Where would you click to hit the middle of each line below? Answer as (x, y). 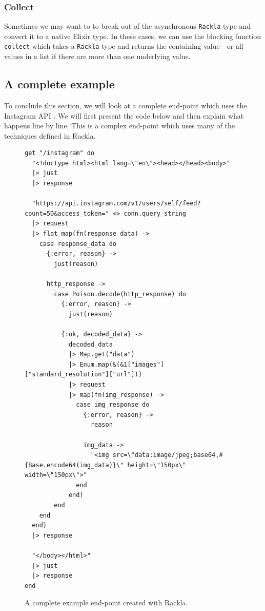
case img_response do (113, 405)
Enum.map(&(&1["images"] (122, 364)
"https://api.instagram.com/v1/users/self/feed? (116, 204)
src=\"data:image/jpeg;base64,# (168, 455)
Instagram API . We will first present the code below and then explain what (124, 115)
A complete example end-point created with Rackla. (106, 603)
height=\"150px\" (157, 465)
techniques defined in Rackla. (50, 135)
